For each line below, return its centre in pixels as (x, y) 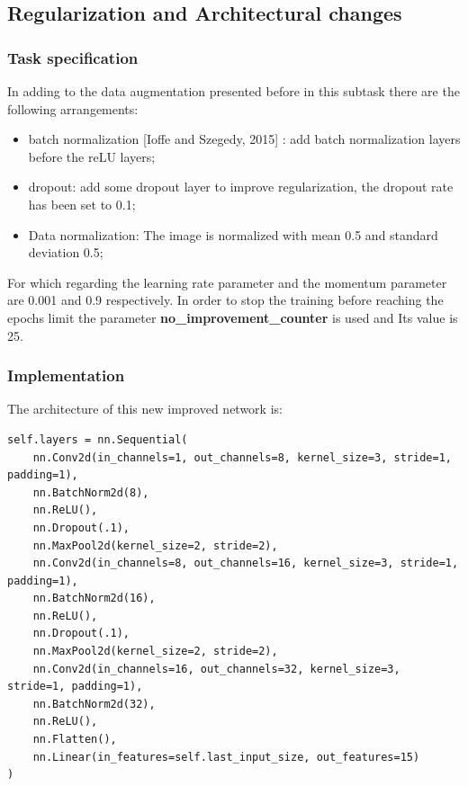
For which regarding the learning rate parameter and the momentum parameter (227, 282)
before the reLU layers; (92, 156)
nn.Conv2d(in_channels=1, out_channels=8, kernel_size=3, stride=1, (242, 457)
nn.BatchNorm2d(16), (94, 598)
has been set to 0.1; (82, 204)
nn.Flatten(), (75, 740)
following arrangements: (73, 108)
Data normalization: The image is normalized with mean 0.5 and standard (233, 234)
